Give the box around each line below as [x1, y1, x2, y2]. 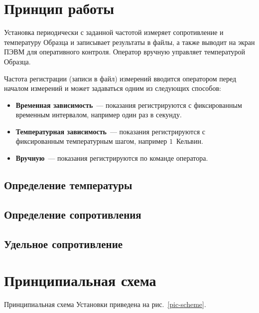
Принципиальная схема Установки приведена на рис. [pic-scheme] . [4, 299, 206, 310]
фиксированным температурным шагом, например [15, 136, 167, 146]
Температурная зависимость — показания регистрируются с [15, 126, 206, 136]
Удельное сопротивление [4, 236, 123, 251]
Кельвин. [176, 136, 203, 146]
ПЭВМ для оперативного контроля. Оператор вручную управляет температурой [4, 46, 246, 57]
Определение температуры [4, 177, 132, 193]
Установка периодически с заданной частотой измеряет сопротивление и [4, 27, 224, 37]
